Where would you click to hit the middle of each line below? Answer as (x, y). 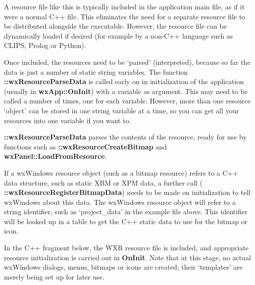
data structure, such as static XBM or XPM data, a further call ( (103, 182)
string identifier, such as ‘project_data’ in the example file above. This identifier (126, 212)
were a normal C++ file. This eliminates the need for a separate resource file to (125, 16)
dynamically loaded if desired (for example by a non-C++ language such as (119, 35)
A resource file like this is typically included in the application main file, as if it (125, 6)
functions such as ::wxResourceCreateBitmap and (85, 146)
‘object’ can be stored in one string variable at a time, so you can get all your (122, 110)
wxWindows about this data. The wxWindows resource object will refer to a (120, 202)
